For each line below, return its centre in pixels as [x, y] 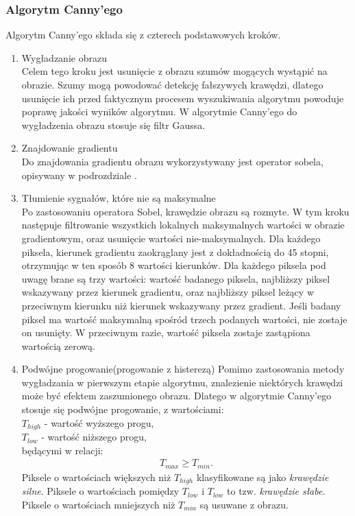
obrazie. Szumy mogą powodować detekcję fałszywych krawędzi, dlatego [172, 84]
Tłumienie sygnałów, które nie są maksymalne [119, 198]
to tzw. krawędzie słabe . [276, 491]
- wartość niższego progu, [94, 437]
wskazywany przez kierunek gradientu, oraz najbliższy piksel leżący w [168, 292]
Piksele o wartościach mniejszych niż [98, 504]
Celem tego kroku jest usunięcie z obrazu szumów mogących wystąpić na [174, 71]
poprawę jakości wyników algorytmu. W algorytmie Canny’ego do [159, 112]
